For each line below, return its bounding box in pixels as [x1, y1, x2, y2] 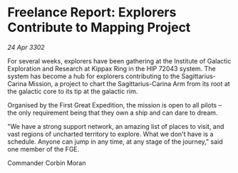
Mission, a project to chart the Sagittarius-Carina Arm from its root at [28, 79, 230, 88]
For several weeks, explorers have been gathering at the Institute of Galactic [7, 56, 232, 65]
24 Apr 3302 [7, 43, 45, 51]
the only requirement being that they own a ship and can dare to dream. [7, 108, 218, 117]
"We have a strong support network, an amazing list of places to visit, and [7, 122, 224, 130]
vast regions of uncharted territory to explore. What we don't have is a [7, 130, 214, 138]
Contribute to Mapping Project [7, 19, 191, 36]
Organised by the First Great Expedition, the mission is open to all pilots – [7, 100, 222, 109]
